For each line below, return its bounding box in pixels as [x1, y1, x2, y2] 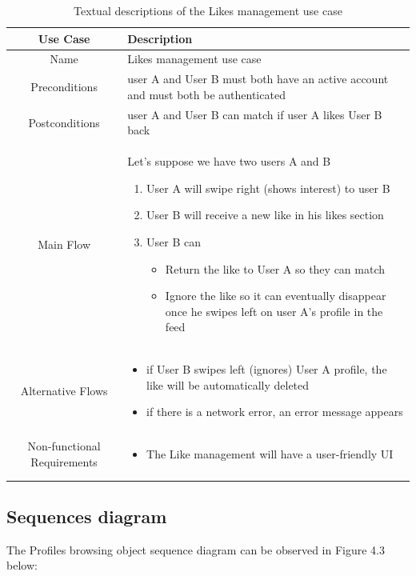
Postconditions [28, 114, 100, 130]
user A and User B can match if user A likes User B [127, 106, 382, 122]
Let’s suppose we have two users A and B [127, 153, 331, 170]
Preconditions [30, 78, 98, 95]
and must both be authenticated [127, 86, 286, 102]
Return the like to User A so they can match [165, 260, 386, 277]
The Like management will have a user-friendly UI [146, 446, 394, 462]
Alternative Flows [20, 382, 108, 398]
